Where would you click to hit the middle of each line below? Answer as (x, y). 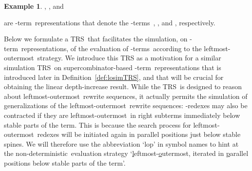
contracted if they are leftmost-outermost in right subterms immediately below (122, 115)
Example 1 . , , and (34, 6)
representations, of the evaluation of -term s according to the (111, 48)
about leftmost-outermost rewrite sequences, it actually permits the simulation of (126, 96)
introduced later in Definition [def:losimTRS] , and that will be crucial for (114, 77)
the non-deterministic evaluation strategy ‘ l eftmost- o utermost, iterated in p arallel (126, 153)
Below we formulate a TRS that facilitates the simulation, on (96, 39)
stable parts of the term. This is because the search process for (97, 124)
